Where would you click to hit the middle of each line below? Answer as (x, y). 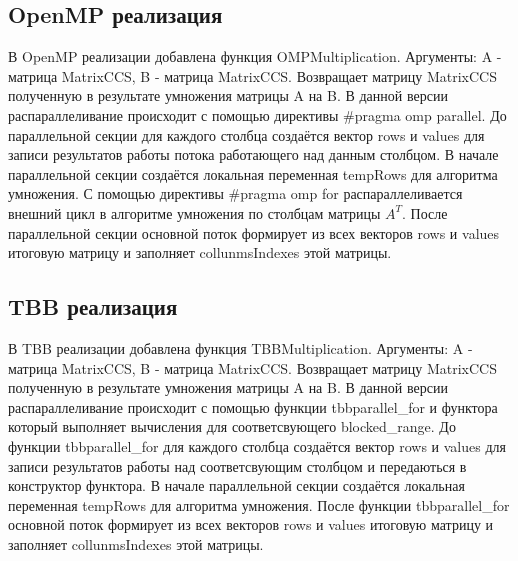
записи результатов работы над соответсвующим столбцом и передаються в (237, 465)
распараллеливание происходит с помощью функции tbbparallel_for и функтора (253, 406)
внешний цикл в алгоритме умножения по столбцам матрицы (194, 212)
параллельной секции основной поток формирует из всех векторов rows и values (254, 232)
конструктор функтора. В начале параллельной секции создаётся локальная (236, 485)
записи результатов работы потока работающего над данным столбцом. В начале (253, 154)
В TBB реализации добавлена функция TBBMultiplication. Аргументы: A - (240, 347)
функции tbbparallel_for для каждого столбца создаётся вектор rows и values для (257, 445)
